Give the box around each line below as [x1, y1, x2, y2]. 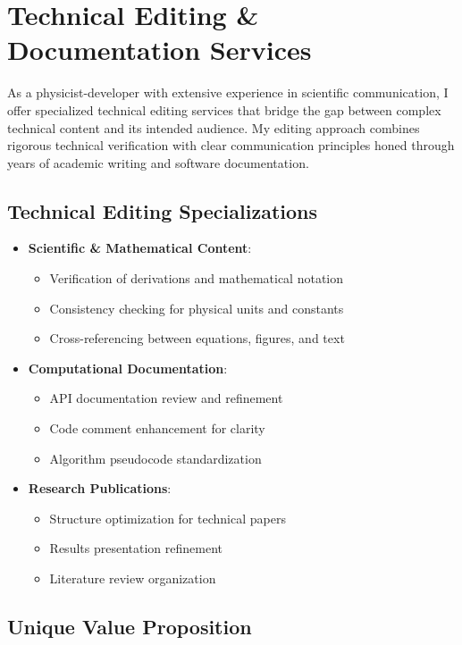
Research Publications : [28, 479, 172, 498]
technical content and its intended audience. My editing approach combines [7, 118, 420, 137]
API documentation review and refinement [49, 389, 283, 407]
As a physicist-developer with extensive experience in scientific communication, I [7, 83, 449, 102]
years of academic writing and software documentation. [7, 153, 309, 172]
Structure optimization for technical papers [49, 508, 286, 527]
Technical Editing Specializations [7, 197, 318, 224]
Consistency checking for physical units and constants [49, 298, 344, 317]
